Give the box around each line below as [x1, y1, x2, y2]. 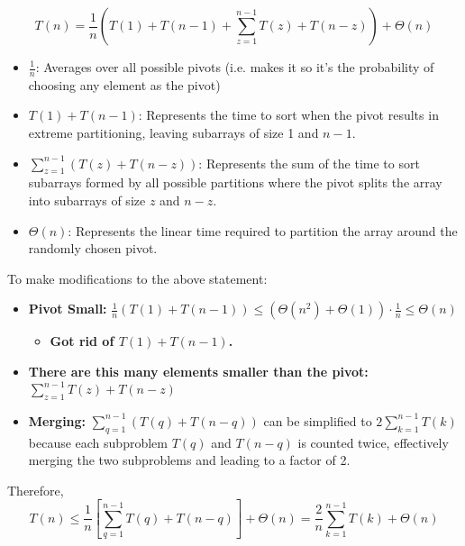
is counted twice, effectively [297, 432, 449, 451]
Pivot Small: [28, 299, 107, 318]
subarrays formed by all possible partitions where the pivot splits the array [28, 173, 442, 192]
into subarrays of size [28, 191, 146, 209]
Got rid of [50, 332, 114, 350]
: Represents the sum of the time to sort [198, 153, 420, 172]
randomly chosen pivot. [28, 239, 158, 258]
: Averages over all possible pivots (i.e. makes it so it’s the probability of [35, 58, 434, 76]
